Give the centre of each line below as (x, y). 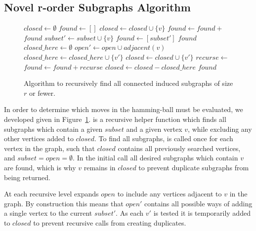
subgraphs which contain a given (53, 129)
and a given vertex (154, 129)
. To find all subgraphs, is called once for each (164, 138)
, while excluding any (220, 129)
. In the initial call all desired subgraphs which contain (155, 158)
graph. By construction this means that (64, 203)
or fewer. (42, 93)
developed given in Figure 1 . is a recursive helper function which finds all (115, 119)
